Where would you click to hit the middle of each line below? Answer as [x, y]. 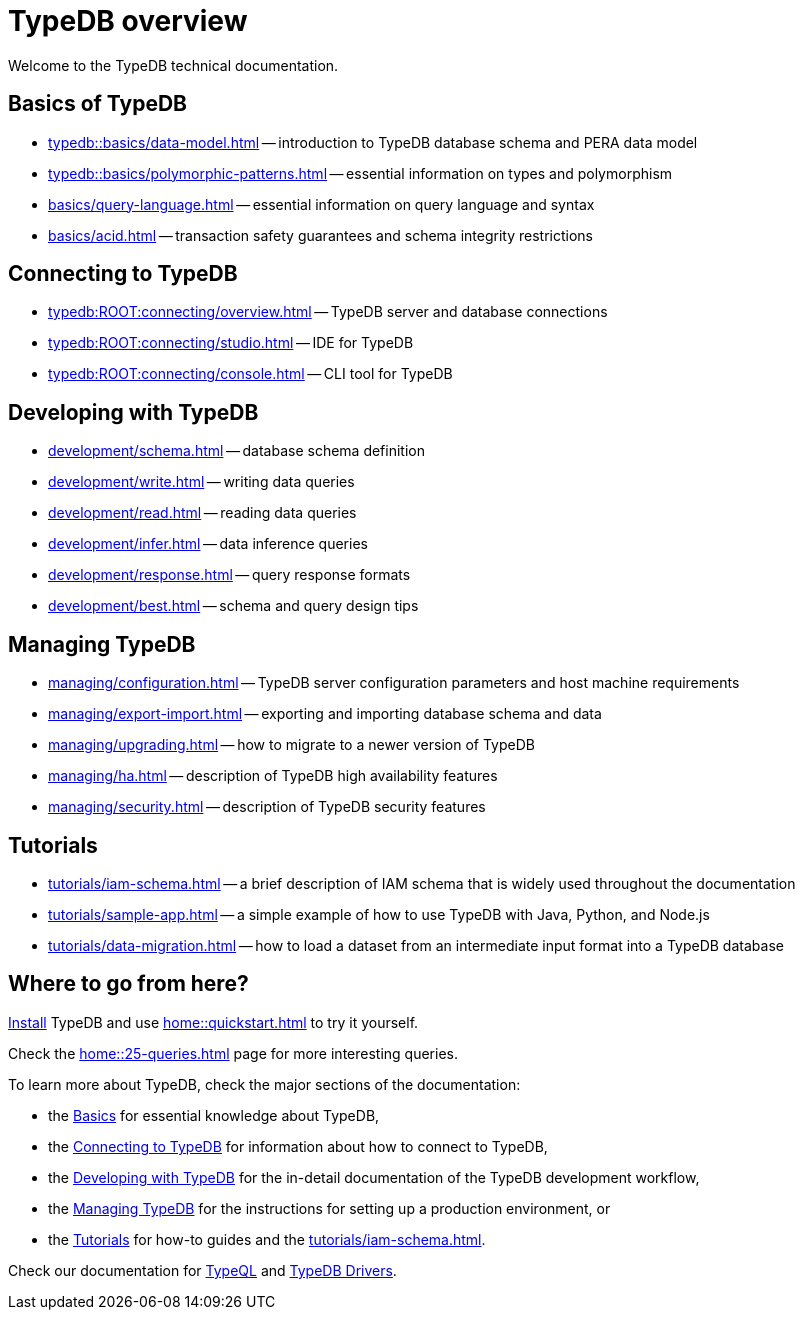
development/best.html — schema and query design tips [233, 606]
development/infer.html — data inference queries [208, 544]
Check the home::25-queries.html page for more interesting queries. [233, 1053]
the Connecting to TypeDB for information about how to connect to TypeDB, [298, 1146]
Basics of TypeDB [97, 104]
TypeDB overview [128, 21]
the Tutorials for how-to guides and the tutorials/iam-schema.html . [267, 1239]
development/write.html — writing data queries [201, 482]
